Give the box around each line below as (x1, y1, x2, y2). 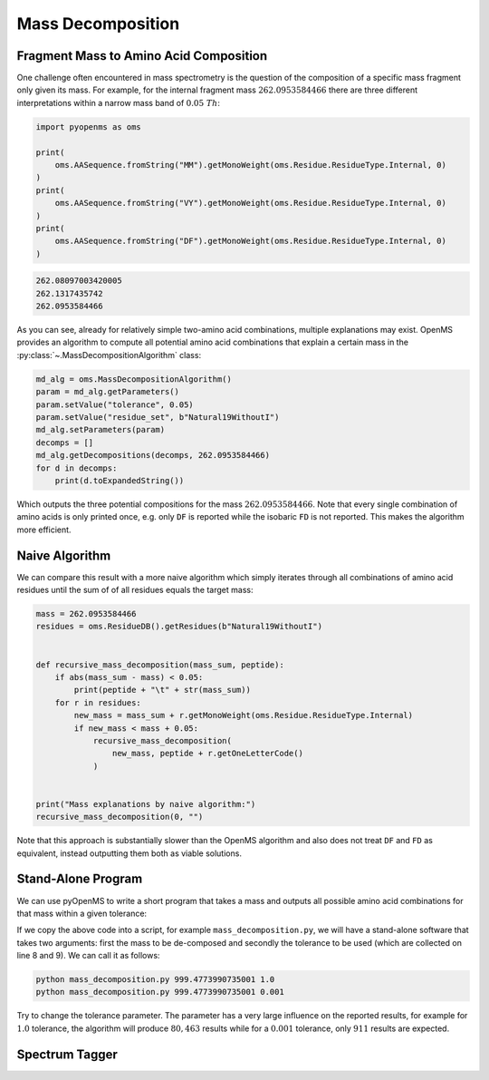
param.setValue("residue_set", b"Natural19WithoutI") (35, 413, 280, 423)
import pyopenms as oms (35, 122, 142, 131)
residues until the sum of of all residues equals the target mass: (16, 585, 254, 596)
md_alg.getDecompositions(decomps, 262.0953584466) (35, 450, 271, 461)
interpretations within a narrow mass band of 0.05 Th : (16, 97, 221, 108)
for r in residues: (54, 697, 142, 707)
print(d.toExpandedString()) (54, 475, 185, 485)
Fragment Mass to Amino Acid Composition (16, 48, 268, 63)
